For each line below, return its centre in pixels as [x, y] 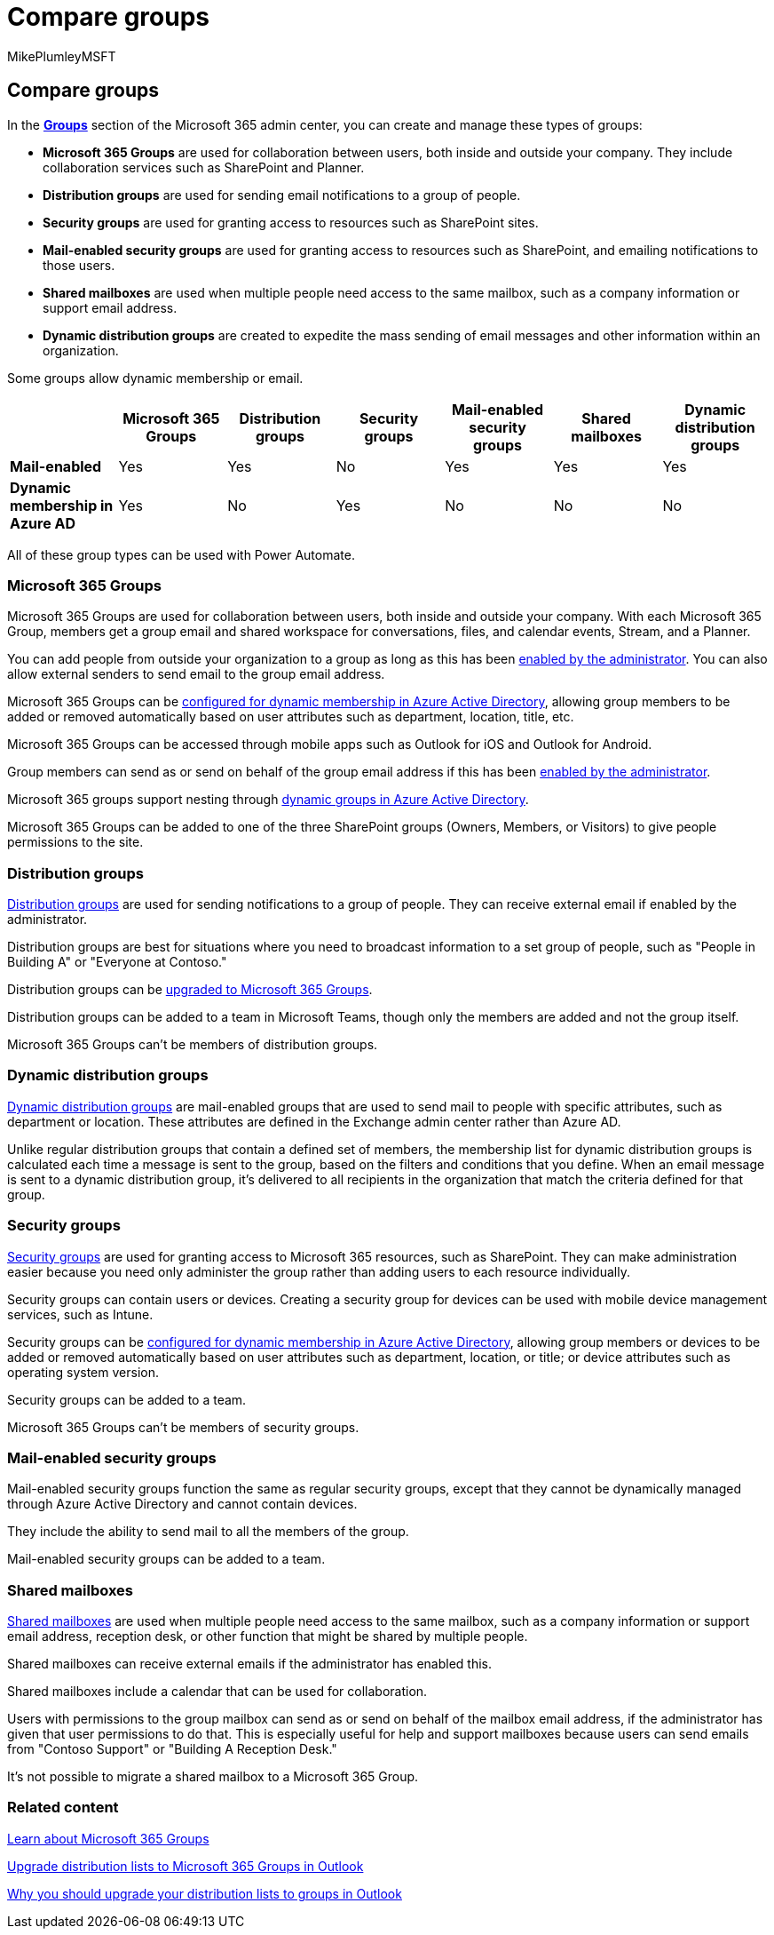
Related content [63, 1808]
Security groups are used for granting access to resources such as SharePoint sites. [291, 222]
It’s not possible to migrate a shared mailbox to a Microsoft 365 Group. [213, 1777]
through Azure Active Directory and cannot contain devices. [182, 1504]
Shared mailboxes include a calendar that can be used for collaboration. [217, 1692]
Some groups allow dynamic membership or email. [155, 378]
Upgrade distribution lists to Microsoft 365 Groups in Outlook [186, 1866]
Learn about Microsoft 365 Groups [108, 1838]
